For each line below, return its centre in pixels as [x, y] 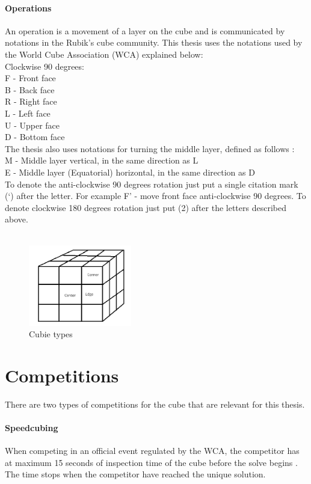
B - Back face [30, 89]
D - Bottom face [35, 137]
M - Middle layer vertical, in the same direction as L [102, 160]
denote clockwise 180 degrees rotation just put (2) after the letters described [146, 207]
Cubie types [51, 334]
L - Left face [28, 113]
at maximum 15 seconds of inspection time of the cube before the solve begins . [151, 462]
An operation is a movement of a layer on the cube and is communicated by [145, 30]
